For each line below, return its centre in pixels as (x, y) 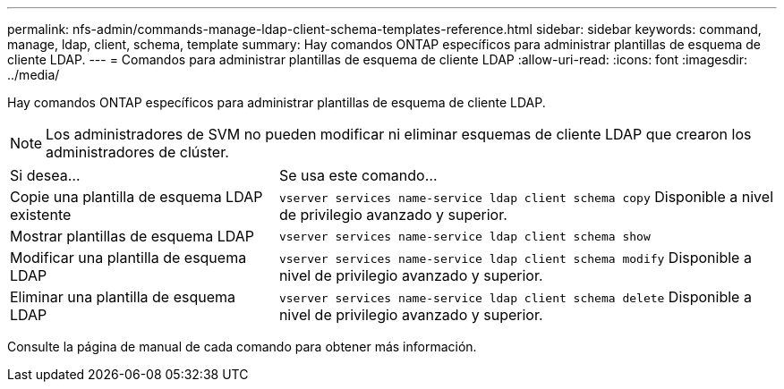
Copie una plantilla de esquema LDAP (136, 197)
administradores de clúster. (137, 152)
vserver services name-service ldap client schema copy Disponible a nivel (526, 197)
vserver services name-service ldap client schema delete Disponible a (515, 297)
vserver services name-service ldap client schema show (464, 236)
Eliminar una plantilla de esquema (123, 297)
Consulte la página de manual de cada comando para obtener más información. (242, 347)
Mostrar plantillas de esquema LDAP (132, 236)
